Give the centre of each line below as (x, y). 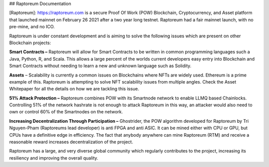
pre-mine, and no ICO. (32, 27)
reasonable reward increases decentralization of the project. (71, 142)
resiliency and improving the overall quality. (54, 158)
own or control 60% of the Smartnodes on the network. (66, 112)
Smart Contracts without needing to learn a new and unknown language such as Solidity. (100, 66)
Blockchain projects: (30, 43)
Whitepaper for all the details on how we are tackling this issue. (74, 89)
